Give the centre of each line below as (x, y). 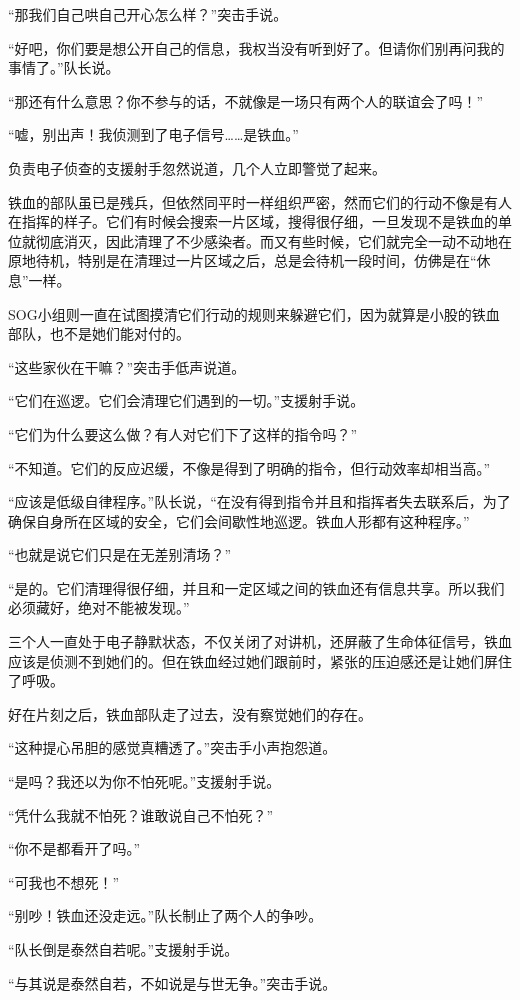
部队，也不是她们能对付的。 (99, 333)
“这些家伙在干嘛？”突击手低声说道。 (127, 366)
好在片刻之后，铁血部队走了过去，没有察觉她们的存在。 (190, 713)
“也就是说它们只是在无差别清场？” (120, 554)
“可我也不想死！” (64, 881)
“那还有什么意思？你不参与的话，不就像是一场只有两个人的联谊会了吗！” (246, 100)
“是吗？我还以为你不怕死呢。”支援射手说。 (144, 781)
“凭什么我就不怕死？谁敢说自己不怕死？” (141, 814)
